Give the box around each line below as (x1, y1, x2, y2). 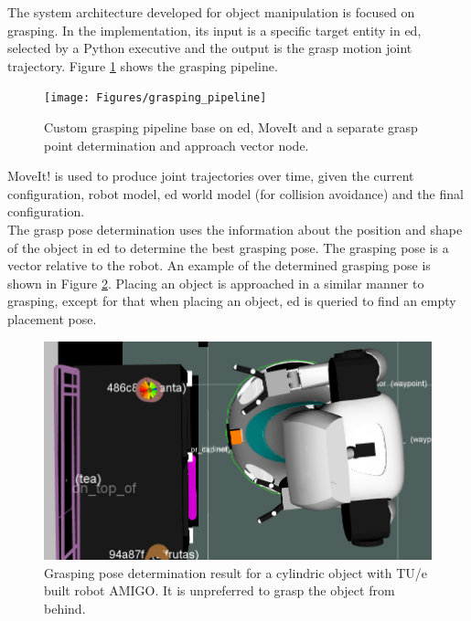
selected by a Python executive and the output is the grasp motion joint (7, 38, 412, 58)
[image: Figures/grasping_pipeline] (44, 91, 267, 105)
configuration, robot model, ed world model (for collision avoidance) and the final (7, 184, 464, 203)
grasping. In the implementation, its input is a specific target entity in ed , (7, 20, 422, 39)
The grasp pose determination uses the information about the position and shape (7, 220, 463, 238)
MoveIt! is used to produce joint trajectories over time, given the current (7, 166, 414, 185)
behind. (44, 598, 86, 617)
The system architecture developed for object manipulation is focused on (7, 3, 415, 21)
